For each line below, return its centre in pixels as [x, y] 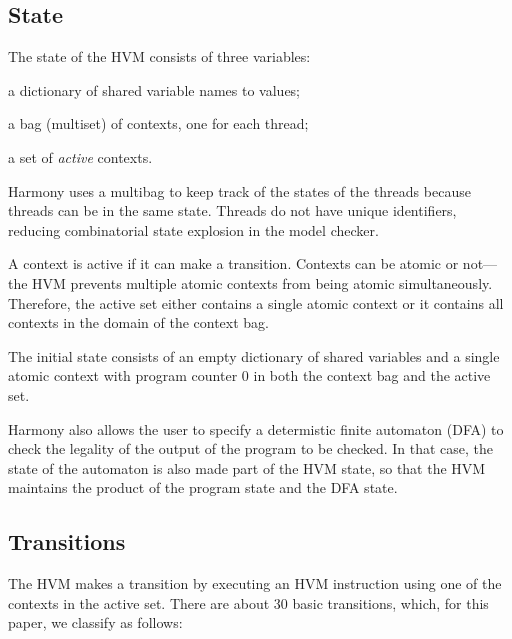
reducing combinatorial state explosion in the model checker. [193, 229]
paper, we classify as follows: [95, 622]
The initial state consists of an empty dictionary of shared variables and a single [254, 355]
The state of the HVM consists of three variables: [159, 56]
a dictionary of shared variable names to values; [154, 89]
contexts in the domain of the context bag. [139, 322]
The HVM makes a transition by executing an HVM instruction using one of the [255, 583]
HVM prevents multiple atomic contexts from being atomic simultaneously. [262, 282]
